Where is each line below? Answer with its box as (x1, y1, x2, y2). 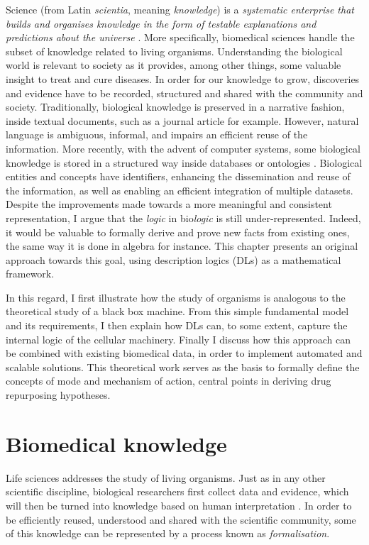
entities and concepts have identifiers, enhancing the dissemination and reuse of (6, 169, 351, 184)
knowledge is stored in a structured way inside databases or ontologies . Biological (6, 155, 363, 170)
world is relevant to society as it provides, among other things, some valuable (6, 57, 341, 72)
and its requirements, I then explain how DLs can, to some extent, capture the (6, 318, 348, 333)
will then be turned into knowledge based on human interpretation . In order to (6, 497, 352, 512)
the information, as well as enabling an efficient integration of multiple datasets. (6, 182, 353, 197)
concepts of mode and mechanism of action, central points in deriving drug (6, 373, 331, 388)
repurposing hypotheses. (6, 387, 111, 402)
